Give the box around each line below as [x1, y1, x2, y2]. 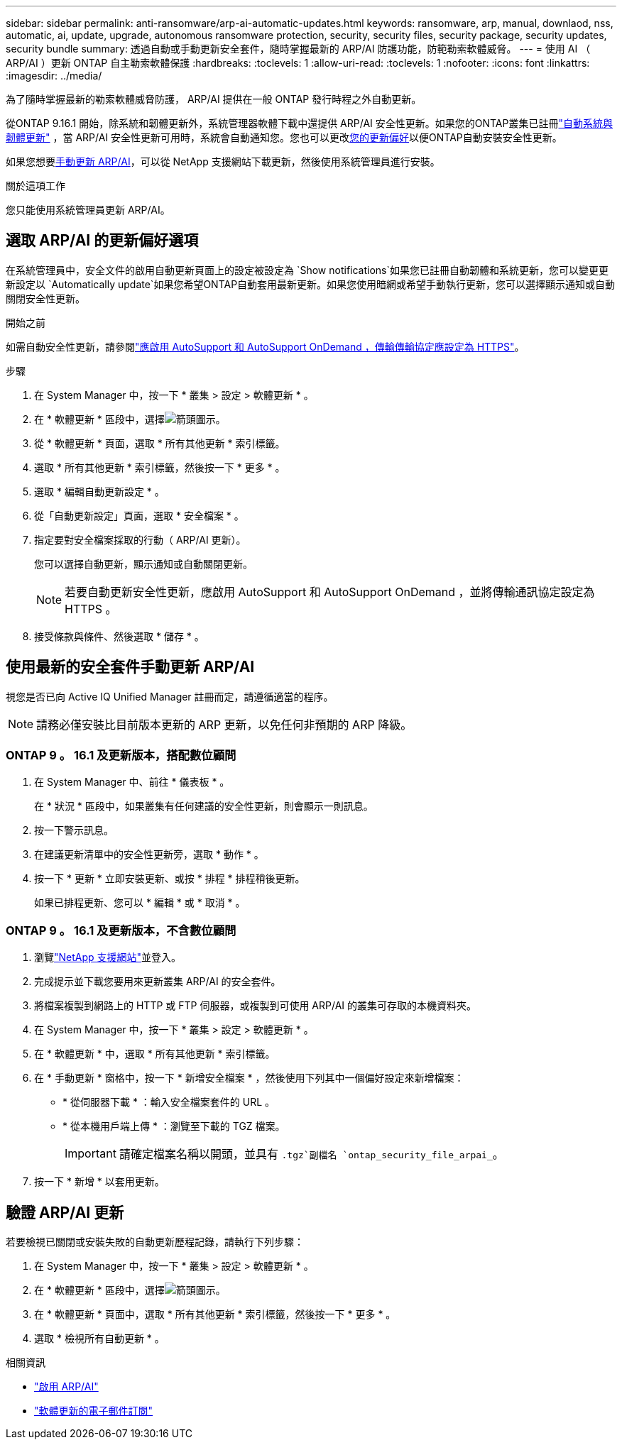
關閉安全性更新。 [6, 292, 85, 304]
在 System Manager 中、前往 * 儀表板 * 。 [34, 776, 230, 789]
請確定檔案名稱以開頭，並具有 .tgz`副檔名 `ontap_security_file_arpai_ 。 [119, 1147, 504, 1162]
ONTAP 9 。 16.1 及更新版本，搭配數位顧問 [6, 748, 236, 763]
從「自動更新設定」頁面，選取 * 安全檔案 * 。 [34, 509, 244, 522]
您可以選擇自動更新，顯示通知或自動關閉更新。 [34, 557, 253, 570]
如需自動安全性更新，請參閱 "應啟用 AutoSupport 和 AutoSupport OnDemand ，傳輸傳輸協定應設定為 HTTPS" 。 [6, 340, 525, 353]
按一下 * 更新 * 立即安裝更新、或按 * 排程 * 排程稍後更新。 [34, 872, 305, 885]
